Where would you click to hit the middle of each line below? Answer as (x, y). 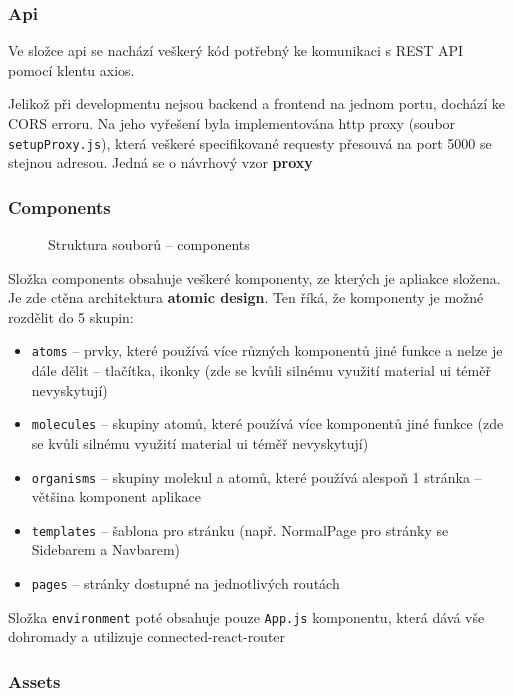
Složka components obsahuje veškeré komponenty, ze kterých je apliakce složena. (254, 277)
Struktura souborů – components (149, 244)
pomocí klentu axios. (71, 69)
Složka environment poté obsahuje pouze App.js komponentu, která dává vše (246, 616)
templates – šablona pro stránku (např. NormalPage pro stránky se (240, 529)
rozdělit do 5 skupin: (71, 316)
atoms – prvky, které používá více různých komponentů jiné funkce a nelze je (267, 350)
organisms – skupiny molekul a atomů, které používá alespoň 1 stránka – (256, 476)
